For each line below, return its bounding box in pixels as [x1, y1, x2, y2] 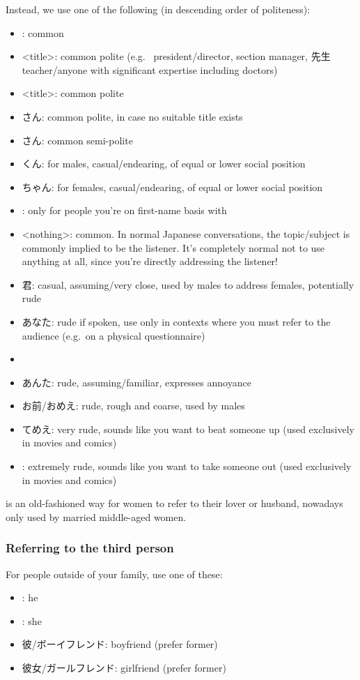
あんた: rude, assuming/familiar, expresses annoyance [22, 375, 251, 389]
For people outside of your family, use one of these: [6, 566, 223, 581]
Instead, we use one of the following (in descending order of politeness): [6, 2, 311, 16]
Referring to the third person [6, 539, 174, 557]
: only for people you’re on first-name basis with [22, 203, 227, 218]
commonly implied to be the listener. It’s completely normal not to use [22, 240, 325, 255]
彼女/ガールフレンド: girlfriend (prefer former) [22, 660, 226, 675]
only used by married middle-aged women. [6, 509, 187, 524]
